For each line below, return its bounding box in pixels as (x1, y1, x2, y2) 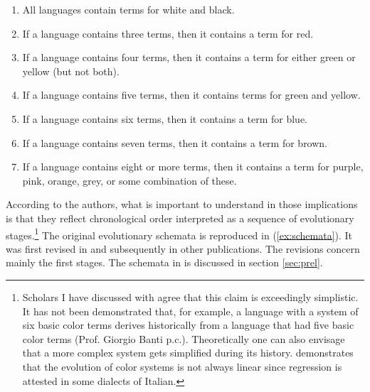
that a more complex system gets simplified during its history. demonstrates (22, 345, 354, 360)
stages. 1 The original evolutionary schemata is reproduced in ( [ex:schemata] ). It (6, 225, 353, 242)
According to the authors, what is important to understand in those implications (6, 197, 358, 212)
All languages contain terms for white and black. (22, 2, 235, 16)
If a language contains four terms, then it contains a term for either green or (22, 50, 356, 65)
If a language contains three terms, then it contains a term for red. (22, 26, 314, 40)
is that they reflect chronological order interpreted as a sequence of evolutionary (6, 210, 354, 225)
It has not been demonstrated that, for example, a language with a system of (22, 303, 359, 318)
